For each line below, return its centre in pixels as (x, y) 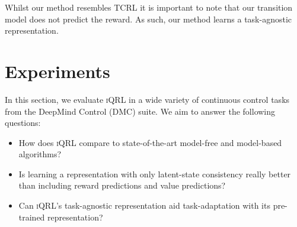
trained (32, 217)
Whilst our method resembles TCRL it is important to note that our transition (149, 7)
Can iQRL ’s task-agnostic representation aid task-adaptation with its (144, 205)
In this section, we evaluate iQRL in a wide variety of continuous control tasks (147, 99)
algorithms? (40, 154)
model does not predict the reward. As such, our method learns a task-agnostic (148, 19)
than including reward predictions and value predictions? (122, 185)
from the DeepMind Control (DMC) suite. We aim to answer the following (140, 111)
